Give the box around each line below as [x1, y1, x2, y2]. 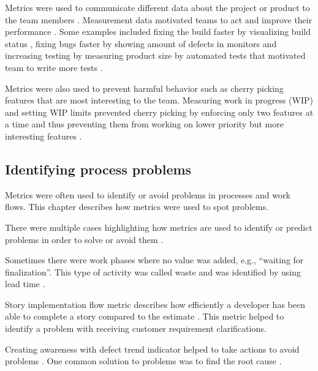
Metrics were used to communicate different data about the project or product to [5, 1, 310, 13]
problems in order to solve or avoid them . [5, 233, 164, 245]
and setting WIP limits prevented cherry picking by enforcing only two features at [5, 105, 314, 118]
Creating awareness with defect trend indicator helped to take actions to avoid [5, 342, 300, 355]
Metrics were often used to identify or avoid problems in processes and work [5, 188, 290, 201]
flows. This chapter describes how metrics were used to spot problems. [5, 200, 269, 213]
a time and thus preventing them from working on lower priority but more [5, 118, 284, 130]
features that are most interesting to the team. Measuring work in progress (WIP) [5, 94, 313, 107]
